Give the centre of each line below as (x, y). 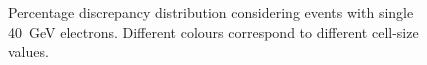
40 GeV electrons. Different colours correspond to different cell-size (213, 31)
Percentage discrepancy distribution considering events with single (211, 12)
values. (28, 51)
